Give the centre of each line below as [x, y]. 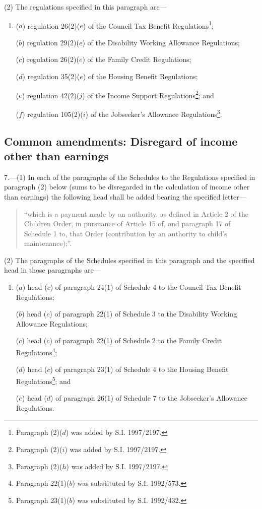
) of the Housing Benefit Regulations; [140, 76]
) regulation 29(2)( [50, 42]
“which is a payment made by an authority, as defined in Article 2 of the [136, 213]
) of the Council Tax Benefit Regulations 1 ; [148, 25]
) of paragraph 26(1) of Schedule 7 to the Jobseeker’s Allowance [149, 398]
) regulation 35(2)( [51, 76]
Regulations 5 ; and [43, 380]
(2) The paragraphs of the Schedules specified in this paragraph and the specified [129, 260]
